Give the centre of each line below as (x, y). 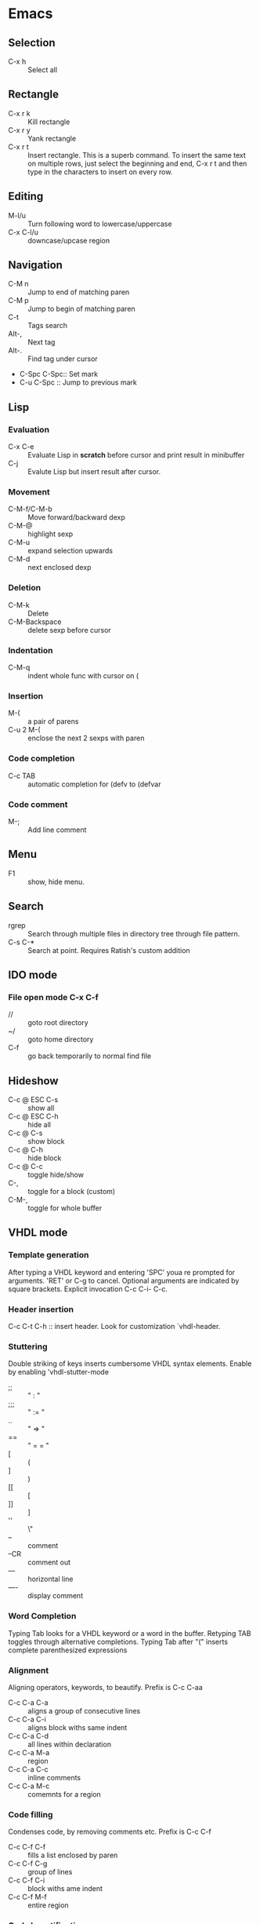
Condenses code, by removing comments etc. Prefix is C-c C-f (110, 1832)
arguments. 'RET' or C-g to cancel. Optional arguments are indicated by (124, 1280)
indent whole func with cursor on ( (83, 676)
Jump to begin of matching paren (81, 309)
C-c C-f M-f (27, 1897)
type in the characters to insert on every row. (100, 172)
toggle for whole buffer (65, 1208)
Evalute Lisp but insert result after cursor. (94, 472)
